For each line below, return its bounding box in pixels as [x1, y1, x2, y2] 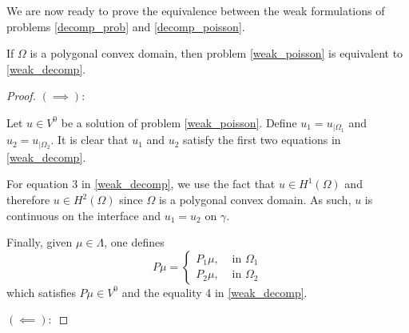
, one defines [104, 234, 165, 251]
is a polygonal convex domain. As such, [158, 191, 351, 208]
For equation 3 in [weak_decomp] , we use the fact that [6, 175, 276, 192]
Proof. [6, 87, 36, 104]
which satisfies [6, 283, 76, 300]
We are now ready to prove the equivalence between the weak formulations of [6, 2, 385, 18]
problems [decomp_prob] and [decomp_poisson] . [6, 18, 245, 34]
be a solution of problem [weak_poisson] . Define [61, 114, 297, 130]
